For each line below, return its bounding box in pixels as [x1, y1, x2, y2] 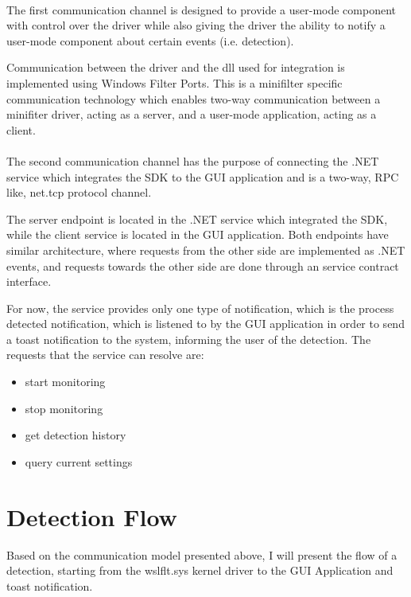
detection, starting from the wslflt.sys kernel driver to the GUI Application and [6, 562, 394, 579]
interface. [6, 273, 52, 290]
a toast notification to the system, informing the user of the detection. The [6, 330, 371, 347]
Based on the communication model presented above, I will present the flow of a [6, 546, 397, 563]
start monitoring [25, 373, 106, 390]
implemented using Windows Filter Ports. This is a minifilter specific [6, 74, 343, 91]
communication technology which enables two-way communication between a [6, 90, 381, 107]
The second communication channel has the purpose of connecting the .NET [6, 152, 379, 169]
